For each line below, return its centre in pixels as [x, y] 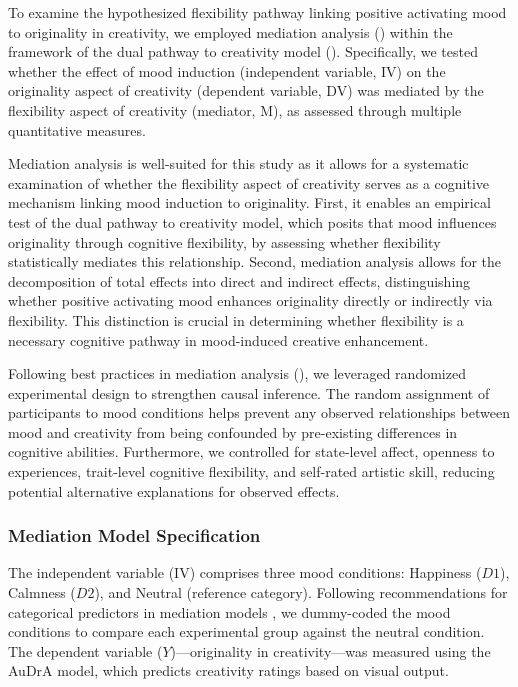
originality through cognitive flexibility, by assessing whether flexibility [224, 241]
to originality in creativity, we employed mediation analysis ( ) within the [230, 31]
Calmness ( [42, 592]
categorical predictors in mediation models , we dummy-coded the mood [229, 611]
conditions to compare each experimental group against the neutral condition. [246, 631]
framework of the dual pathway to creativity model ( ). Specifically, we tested [243, 51]
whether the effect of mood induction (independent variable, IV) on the [227, 70]
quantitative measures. [77, 129]
